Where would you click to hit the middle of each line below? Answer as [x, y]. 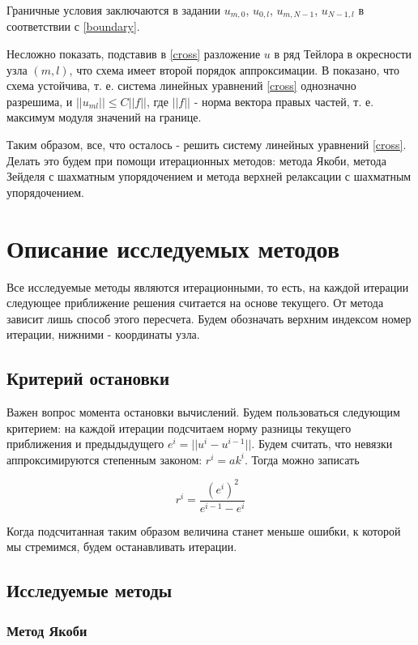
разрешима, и [40, 101]
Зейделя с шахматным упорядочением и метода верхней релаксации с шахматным [209, 176]
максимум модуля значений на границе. [104, 117]
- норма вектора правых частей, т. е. [284, 101]
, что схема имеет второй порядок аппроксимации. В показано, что [234, 69]
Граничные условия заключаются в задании [114, 10]
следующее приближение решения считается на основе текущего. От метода [195, 303]
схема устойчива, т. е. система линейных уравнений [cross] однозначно [181, 85]
